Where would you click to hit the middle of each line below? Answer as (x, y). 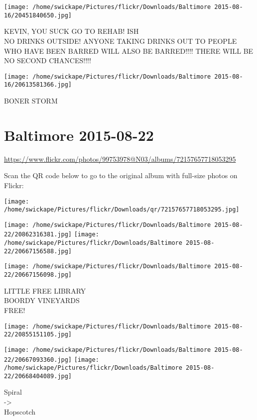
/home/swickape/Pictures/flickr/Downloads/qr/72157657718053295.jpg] (122, 210)
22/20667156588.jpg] (38, 251)
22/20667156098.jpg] (38, 275)
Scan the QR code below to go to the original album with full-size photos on (121, 175)
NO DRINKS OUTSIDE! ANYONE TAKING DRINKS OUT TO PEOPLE (121, 41)
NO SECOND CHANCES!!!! (48, 60)
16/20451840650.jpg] (38, 15)
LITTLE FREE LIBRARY (45, 290)
